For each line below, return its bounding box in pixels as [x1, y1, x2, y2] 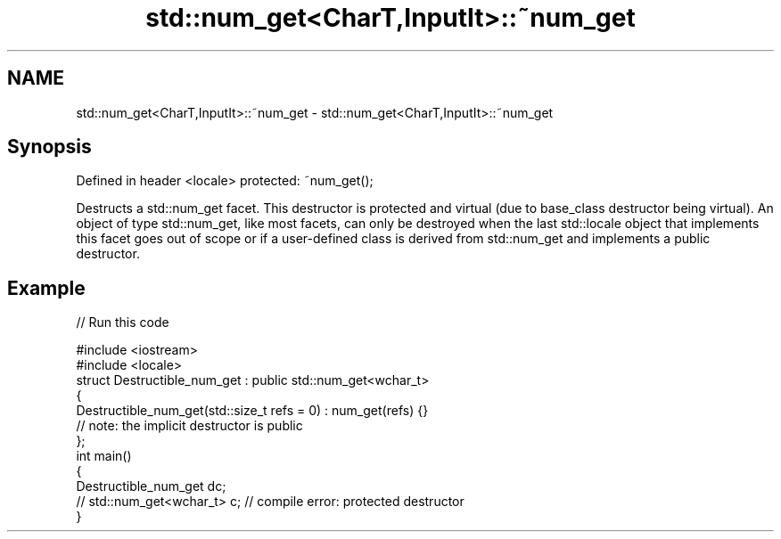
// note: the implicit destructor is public [76, 418, 303, 434]
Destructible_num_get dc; [76, 478, 226, 494]
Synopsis [7, 135, 92, 159]
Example [7, 276, 86, 299]
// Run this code [76, 314, 169, 331]
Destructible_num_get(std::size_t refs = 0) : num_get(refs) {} [76, 403, 429, 419]
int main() [76, 448, 132, 464]
